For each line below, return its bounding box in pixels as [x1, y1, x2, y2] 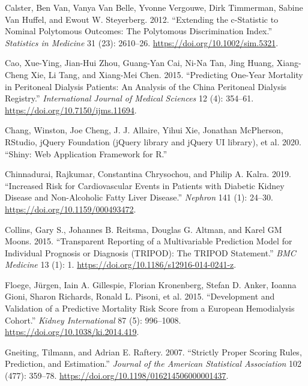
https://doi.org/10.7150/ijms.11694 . [5, 103, 137, 116]
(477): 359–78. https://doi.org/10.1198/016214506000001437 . [5, 369, 229, 382]
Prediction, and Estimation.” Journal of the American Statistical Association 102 [5, 357, 302, 370]
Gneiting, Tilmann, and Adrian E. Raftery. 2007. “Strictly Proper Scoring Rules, [5, 345, 302, 358]
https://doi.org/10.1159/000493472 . [5, 202, 136, 215]
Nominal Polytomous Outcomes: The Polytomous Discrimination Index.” [5, 25, 273, 37]
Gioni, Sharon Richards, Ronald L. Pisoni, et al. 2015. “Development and [5, 290, 275, 303]
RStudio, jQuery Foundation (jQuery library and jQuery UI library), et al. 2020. [5, 135, 301, 148]
